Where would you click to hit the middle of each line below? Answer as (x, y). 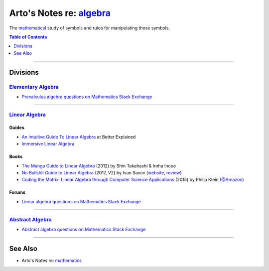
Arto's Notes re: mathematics (52, 260)
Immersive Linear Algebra (48, 144)
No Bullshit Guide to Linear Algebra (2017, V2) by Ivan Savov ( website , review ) (102, 173)
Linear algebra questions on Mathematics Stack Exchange (81, 201)
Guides (17, 128)
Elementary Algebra (34, 87)
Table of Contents (28, 37)
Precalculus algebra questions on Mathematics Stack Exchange (87, 97)
